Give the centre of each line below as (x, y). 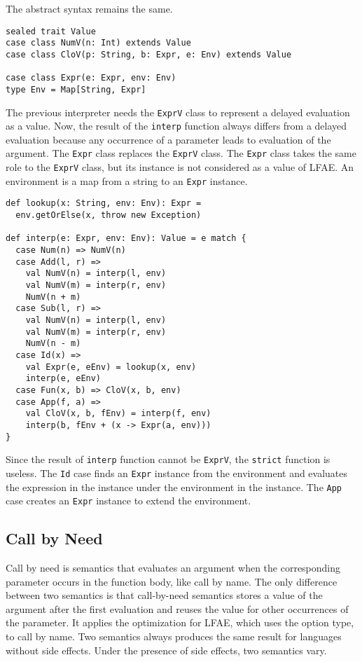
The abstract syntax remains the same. (89, 8)
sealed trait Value (51, 31)
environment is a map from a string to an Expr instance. (127, 180)
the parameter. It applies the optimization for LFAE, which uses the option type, (180, 622)
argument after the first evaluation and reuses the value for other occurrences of (177, 608)
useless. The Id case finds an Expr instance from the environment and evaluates (177, 473)
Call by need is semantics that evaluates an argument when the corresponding (173, 568)
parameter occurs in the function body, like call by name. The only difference (172, 581)
